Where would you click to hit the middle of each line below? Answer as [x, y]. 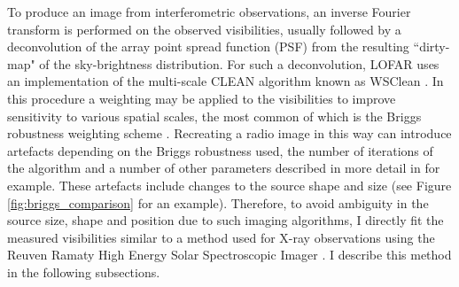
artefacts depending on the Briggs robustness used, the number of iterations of [220, 150]
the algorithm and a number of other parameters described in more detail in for [224, 168]
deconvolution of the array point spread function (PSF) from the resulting [208, 47]
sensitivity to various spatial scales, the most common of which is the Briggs [214, 116]
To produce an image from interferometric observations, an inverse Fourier [209, 12]
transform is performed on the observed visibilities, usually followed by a [204, 29]
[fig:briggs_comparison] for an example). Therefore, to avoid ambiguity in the [218, 202]
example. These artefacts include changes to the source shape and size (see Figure [229, 185]
